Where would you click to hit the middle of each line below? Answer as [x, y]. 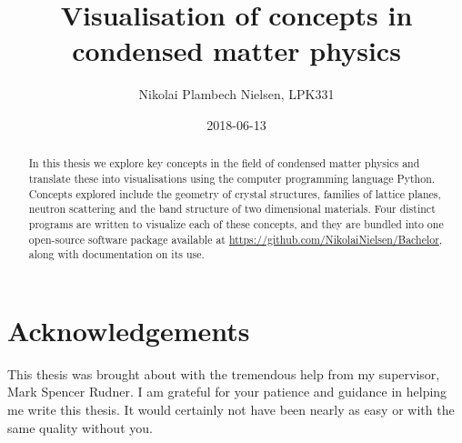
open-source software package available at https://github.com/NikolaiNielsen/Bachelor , [236, 239]
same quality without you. [80, 427]
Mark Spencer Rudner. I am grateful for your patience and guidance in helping [227, 392]
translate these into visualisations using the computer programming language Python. [232, 178]
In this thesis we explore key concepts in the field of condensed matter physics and [224, 163]
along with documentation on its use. [116, 254]
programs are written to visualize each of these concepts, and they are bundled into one [236, 223]
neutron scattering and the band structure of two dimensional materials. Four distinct [232, 209]
